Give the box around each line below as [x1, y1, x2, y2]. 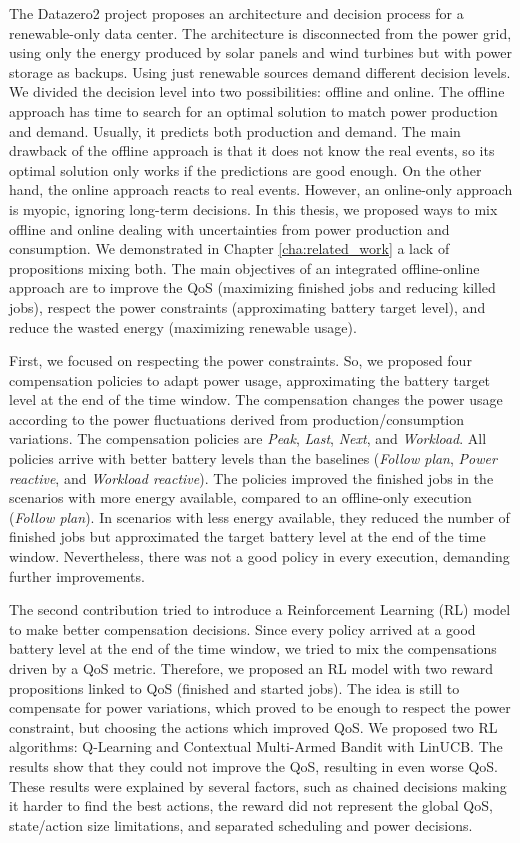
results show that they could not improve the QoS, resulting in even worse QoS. [9, 755, 498, 776]
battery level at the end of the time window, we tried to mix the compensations [9, 638, 497, 659]
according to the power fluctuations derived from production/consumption [9, 408, 465, 429]
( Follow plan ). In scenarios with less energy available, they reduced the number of [9, 506, 510, 527]
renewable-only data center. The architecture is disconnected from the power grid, [9, 22, 512, 43]
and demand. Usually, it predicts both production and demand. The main [9, 120, 461, 141]
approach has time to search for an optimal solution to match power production [9, 100, 498, 121]
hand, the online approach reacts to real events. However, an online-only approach [9, 179, 513, 200]
